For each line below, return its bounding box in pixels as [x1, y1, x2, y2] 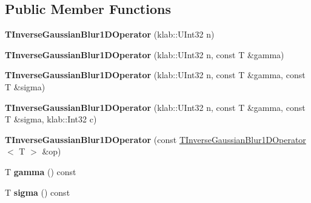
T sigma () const [5, 185, 70, 198]
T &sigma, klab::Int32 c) [5, 113, 97, 125]
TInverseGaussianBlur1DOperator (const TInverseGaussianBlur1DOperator [5, 133, 306, 145]
